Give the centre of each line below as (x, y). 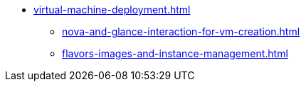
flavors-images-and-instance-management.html (175, 53)
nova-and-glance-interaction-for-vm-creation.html (181, 31)
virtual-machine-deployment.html (112, 10)
